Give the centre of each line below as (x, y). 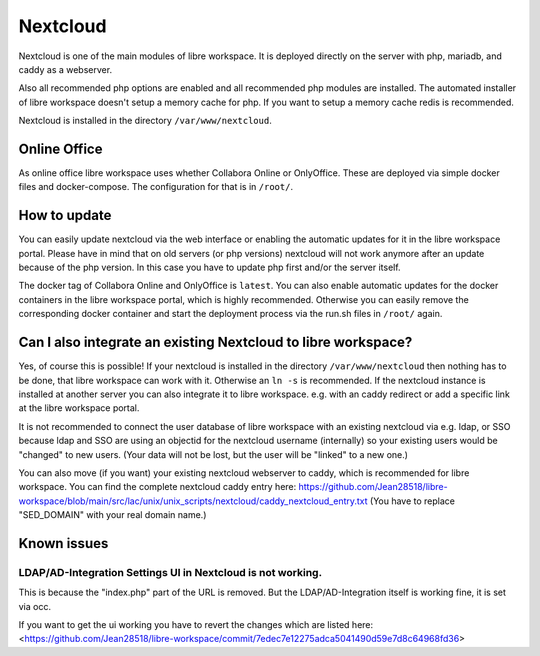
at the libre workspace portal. (79, 408)
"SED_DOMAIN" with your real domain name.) (112, 515)
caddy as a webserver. (65, 69)
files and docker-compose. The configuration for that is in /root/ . (156, 187)
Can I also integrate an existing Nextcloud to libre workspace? (215, 342)
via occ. (35, 606)
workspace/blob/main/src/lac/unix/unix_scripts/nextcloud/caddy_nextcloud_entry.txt (193, 501)
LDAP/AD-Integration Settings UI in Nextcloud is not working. (170, 572)
